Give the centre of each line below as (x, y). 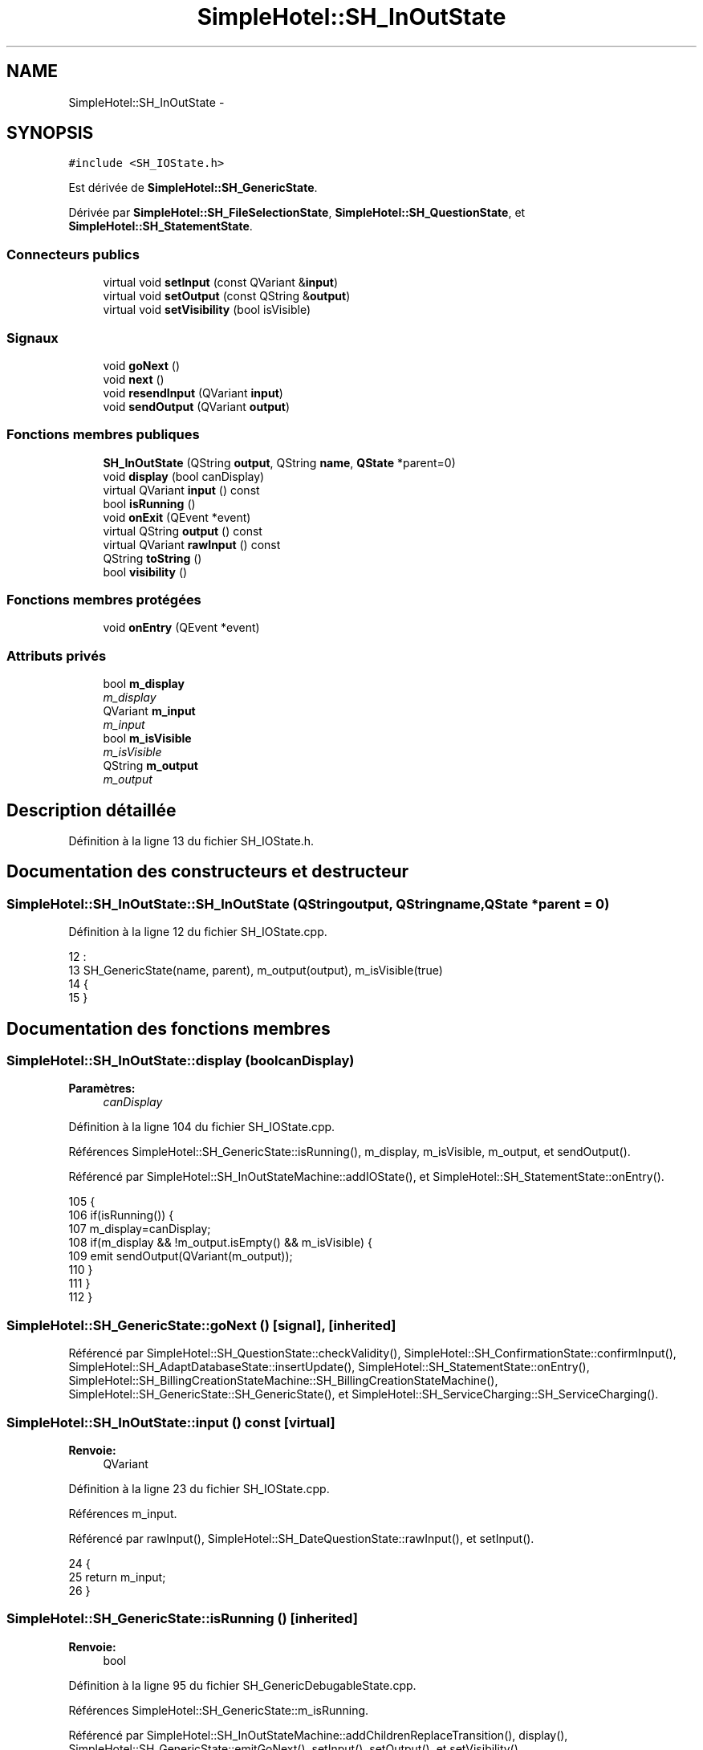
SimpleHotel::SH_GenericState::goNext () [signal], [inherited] (201, 1325)
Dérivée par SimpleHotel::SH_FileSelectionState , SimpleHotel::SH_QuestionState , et (297, 213)
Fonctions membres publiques (103, 435)
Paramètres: (102, 1089)
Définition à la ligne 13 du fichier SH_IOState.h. (191, 841)
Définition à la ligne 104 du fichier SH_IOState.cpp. (202, 1127)
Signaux (33, 338)
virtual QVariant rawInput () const (192, 544)
